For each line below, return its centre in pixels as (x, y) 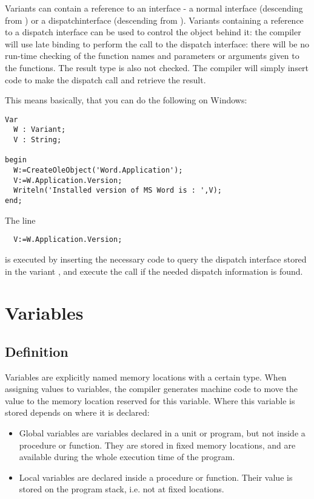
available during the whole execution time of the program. (127, 457)
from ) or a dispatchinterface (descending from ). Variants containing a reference (154, 20)
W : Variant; (40, 130)
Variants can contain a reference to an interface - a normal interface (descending (154, 8)
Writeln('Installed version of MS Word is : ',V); (118, 191)
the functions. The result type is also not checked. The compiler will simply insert (157, 67)
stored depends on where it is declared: (77, 412)
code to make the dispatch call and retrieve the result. (105, 79)
